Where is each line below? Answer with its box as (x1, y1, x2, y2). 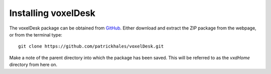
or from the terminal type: (9, 31, 63, 37)
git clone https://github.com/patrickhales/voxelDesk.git (18, 43, 164, 49)
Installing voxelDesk (9, 7, 95, 18)
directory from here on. (9, 61, 58, 67)
